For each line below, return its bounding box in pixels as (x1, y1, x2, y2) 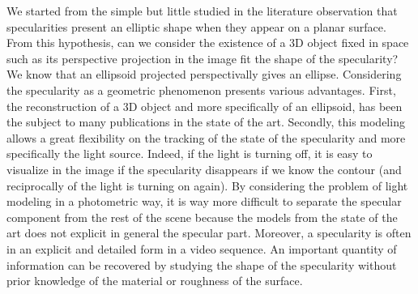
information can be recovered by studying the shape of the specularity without (6, 256, 397, 273)
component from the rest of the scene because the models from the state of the (6, 208, 398, 225)
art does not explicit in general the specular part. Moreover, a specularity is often (6, 224, 412, 241)
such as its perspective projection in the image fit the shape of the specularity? (6, 49, 399, 66)
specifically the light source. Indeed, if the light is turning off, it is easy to (6, 145, 373, 162)
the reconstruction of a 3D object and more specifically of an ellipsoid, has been (6, 97, 403, 114)
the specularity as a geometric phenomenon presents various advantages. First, (6, 81, 396, 98)
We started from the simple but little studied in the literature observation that (6, 2, 398, 19)
